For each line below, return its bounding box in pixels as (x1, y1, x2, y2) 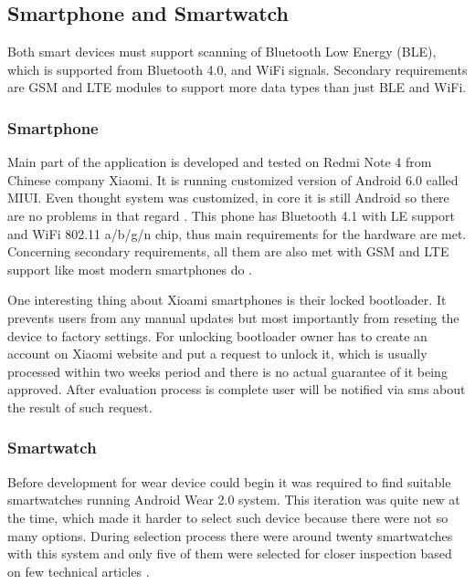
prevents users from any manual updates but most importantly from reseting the (7, 308, 459, 327)
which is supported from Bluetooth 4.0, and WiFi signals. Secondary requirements (7, 59, 468, 78)
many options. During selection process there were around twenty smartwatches (7, 526, 453, 545)
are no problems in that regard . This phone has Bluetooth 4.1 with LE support (7, 205, 455, 224)
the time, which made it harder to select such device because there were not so (7, 507, 449, 527)
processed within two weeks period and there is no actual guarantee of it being (7, 361, 448, 381)
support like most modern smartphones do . (7, 259, 253, 278)
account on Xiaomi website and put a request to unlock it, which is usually (7, 344, 427, 363)
